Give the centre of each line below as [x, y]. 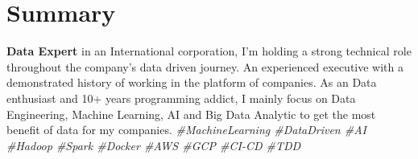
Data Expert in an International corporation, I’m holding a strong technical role [209, 51]
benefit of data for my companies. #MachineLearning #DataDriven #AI [186, 130]
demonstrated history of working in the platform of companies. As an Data [192, 82]
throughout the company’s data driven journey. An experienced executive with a [205, 66]
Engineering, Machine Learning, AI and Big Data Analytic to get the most [191, 114]
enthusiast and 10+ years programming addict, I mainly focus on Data [181, 98]
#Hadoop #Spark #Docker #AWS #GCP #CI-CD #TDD [154, 145]
